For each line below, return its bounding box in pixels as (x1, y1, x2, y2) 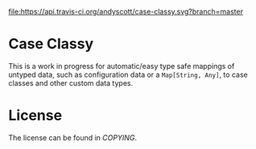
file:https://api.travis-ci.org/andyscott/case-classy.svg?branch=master (8, 7, 244, 16)
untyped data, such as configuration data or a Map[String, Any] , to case (8, 70, 248, 79)
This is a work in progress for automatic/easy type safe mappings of (8, 61, 235, 70)
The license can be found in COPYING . (8, 132, 137, 143)
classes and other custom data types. (8, 78, 134, 87)
